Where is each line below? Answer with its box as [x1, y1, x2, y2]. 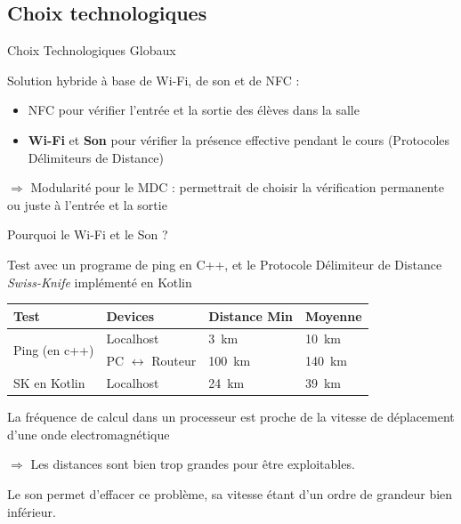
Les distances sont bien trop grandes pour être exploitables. [30, 455, 355, 473]
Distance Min [208, 306, 293, 325]
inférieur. [7, 502, 56, 520]
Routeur [151, 351, 197, 370]
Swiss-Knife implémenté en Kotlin [7, 272, 192, 291]
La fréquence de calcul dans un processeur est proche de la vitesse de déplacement [7, 407, 455, 426]
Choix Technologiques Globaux [7, 41, 176, 60]
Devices [106, 306, 155, 325]
